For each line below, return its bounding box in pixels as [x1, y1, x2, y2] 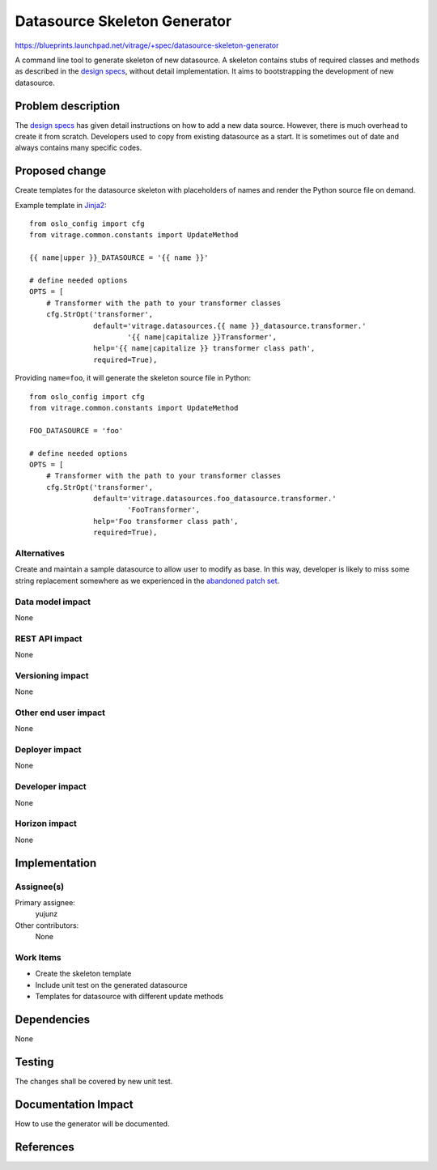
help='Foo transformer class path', [93, 517, 239, 525]
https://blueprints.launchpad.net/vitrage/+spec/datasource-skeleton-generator [15, 40, 279, 50]
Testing [15, 1055, 54, 1069]
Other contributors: [15, 920, 79, 930]
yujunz [35, 909, 58, 919]
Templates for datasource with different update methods [35, 992, 224, 1002]
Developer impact [15, 781, 87, 793]
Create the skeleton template [35, 968, 132, 979]
